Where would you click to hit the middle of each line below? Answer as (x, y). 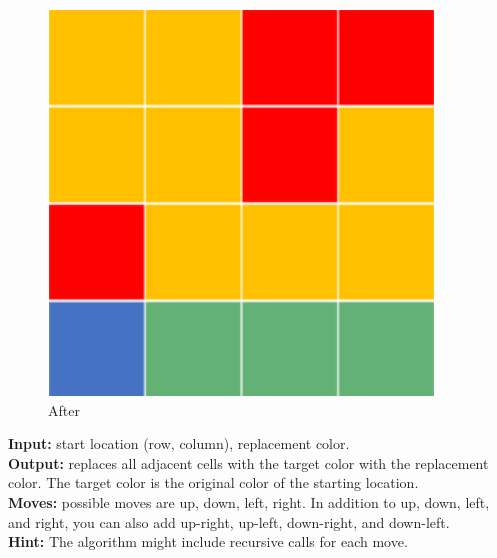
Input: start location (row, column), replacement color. (179, 443)
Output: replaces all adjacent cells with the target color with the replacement (248, 462)
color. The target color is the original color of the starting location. (213, 482)
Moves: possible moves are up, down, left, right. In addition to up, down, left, (249, 501)
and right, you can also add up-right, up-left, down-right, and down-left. (229, 521)
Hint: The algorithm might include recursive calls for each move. (208, 541)
